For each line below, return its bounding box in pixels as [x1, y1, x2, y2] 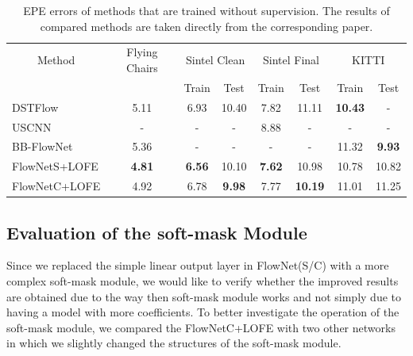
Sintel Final [263, 52, 320, 68]
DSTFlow [12, 98, 59, 115]
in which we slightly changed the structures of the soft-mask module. [6, 335, 342, 351]
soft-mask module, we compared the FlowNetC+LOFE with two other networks [6, 319, 396, 335]
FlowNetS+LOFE [12, 158, 98, 174]
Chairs [126, 59, 158, 76]
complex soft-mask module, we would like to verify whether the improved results [6, 272, 399, 289]
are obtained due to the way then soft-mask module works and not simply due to [6, 288, 401, 304]
